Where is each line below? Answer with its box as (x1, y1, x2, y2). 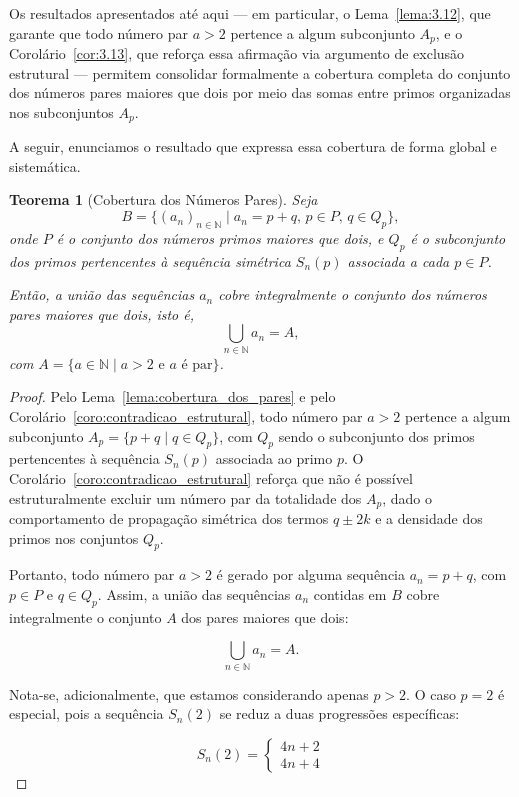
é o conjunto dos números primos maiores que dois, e (56, 227, 384, 248)
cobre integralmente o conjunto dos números (218, 284, 487, 305)
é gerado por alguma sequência (216, 564, 405, 585)
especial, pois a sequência (9, 703, 164, 724)
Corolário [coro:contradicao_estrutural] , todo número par (9, 405, 363, 426)
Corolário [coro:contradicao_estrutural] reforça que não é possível (9, 467, 413, 488)
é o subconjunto (410, 227, 506, 248)
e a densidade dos (375, 507, 483, 528)
